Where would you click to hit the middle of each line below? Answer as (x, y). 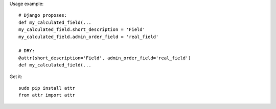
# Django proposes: (43, 15)
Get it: (16, 77)
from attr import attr (47, 95)
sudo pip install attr (47, 88)
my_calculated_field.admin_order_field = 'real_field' (89, 37)
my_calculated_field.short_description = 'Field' (82, 30)
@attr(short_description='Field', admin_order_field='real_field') (105, 58)
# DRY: (27, 51)
